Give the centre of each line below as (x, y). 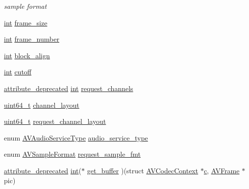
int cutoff (18, 72)
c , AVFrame (222, 170)
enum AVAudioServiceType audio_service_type (76, 137)
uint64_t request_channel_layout (55, 121)
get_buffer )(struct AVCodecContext (143, 170)
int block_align (27, 55)
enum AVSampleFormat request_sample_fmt (72, 154)
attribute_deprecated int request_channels (69, 88)
